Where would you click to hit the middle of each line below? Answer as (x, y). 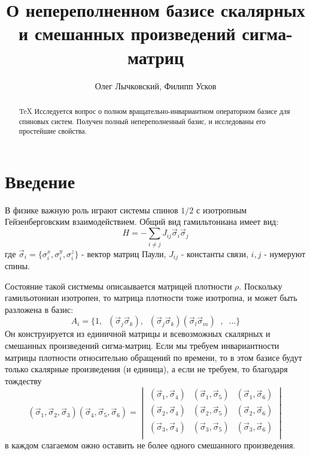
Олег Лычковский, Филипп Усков (156, 85)
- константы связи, (215, 253)
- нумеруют (285, 253)
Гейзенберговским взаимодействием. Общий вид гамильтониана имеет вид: (142, 222)
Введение (40, 181)
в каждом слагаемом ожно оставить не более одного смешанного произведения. (150, 445)
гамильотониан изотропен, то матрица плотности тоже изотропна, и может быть (151, 298)
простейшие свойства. (53, 131)
